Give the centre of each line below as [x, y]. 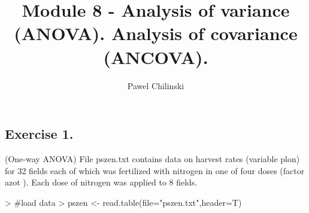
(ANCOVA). [156, 57]
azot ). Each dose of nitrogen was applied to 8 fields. [101, 182]
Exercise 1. [39, 134]
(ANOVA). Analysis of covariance [156, 33]
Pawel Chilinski [156, 85]
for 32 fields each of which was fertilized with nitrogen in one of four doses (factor [155, 170]
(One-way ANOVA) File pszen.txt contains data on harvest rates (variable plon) [152, 158]
